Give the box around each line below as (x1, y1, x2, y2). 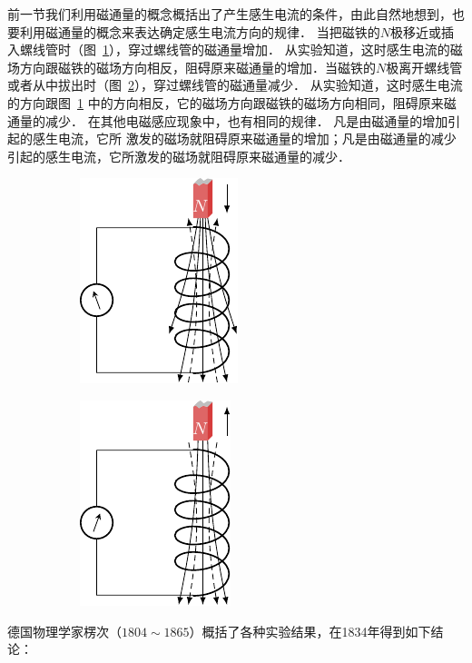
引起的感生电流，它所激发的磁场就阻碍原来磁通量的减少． (7, 146, 350, 165)
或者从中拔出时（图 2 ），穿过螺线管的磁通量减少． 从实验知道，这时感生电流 (7, 75, 463, 94)
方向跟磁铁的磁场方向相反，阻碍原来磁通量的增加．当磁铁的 (19, 57, 376, 76)
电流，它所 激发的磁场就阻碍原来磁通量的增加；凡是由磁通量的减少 (57, 129, 457, 148)
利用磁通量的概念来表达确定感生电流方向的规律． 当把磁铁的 (19, 22, 380, 41)
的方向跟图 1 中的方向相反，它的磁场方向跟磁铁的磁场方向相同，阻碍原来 (7, 93, 444, 112)
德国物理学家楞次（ (7, 621, 122, 640)
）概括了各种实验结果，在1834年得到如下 (189, 621, 431, 640)
